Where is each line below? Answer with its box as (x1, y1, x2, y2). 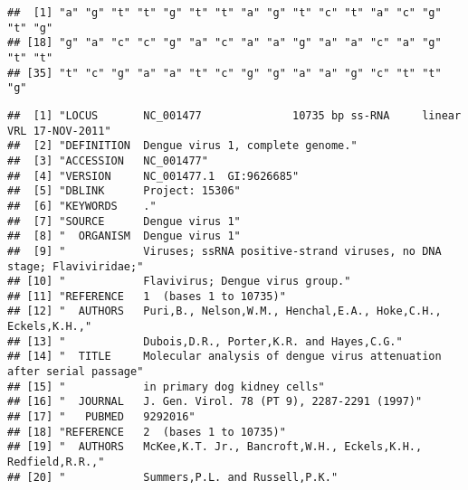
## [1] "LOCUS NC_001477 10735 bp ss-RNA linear (7, 108, 462, 122)
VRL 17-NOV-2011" (7, 124, 111, 137)
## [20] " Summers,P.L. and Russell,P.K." (7, 470, 339, 484)
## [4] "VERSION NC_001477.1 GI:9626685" (7, 169, 300, 183)
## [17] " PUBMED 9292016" (7, 410, 196, 424)
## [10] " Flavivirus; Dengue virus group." (7, 275, 351, 288)
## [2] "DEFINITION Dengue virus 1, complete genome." (7, 139, 358, 153)
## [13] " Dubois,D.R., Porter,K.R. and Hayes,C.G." (7, 335, 403, 348)
